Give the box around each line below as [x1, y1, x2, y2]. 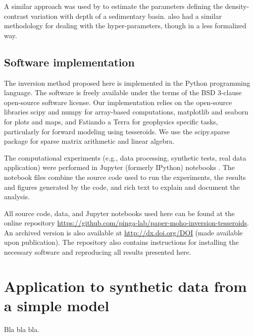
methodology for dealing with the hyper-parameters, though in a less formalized [4, 20, 247, 31]
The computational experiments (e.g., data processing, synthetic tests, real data [4, 152, 247, 163]
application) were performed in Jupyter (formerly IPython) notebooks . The [4, 162, 235, 172]
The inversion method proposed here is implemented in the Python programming [4, 77, 251, 88]
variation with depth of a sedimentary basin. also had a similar [31, 10, 222, 21]
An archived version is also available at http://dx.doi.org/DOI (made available [4, 227, 243, 237]
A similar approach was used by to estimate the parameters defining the [4, 1, 223, 11]
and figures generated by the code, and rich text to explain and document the [4, 181, 240, 192]
